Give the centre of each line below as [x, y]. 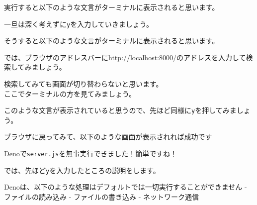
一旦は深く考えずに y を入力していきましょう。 [79, 24]
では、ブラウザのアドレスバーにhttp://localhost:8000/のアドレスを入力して [125, 57]
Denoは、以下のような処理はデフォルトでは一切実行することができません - [126, 187]
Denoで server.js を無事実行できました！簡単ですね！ [91, 154]
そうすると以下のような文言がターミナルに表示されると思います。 [112, 41]
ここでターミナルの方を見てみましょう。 [70, 93]
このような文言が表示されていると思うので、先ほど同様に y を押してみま [120, 110]
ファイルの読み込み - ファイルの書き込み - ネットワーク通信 [101, 196]
